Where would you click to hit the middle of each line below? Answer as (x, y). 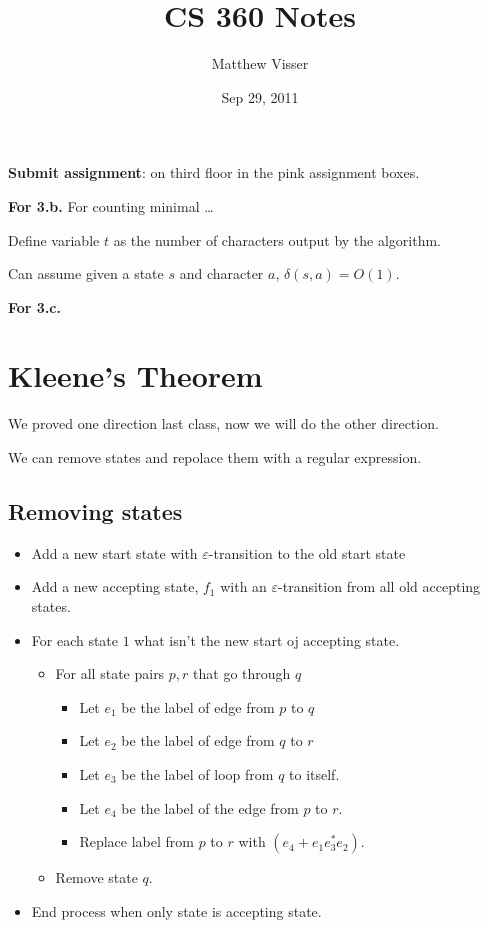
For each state (75, 639)
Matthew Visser (260, 63)
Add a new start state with (114, 552)
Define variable (54, 239)
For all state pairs (110, 673)
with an (243, 586)
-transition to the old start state (307, 552)
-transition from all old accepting (379, 586)
